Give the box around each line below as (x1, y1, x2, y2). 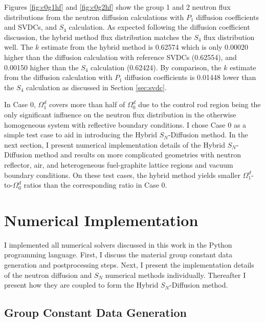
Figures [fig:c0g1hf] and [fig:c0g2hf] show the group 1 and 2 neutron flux (4, 2, 231, 12)
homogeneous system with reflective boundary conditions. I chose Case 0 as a (4, 119, 247, 130)
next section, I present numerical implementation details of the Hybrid (4, 139, 226, 150)
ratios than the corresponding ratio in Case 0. (24, 179, 167, 190)
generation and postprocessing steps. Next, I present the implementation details (4, 259, 254, 270)
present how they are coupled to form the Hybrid (4, 279, 159, 290)
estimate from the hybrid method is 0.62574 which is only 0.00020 (41, 42, 248, 52)
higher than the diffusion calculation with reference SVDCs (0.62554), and (4, 51, 237, 62)
